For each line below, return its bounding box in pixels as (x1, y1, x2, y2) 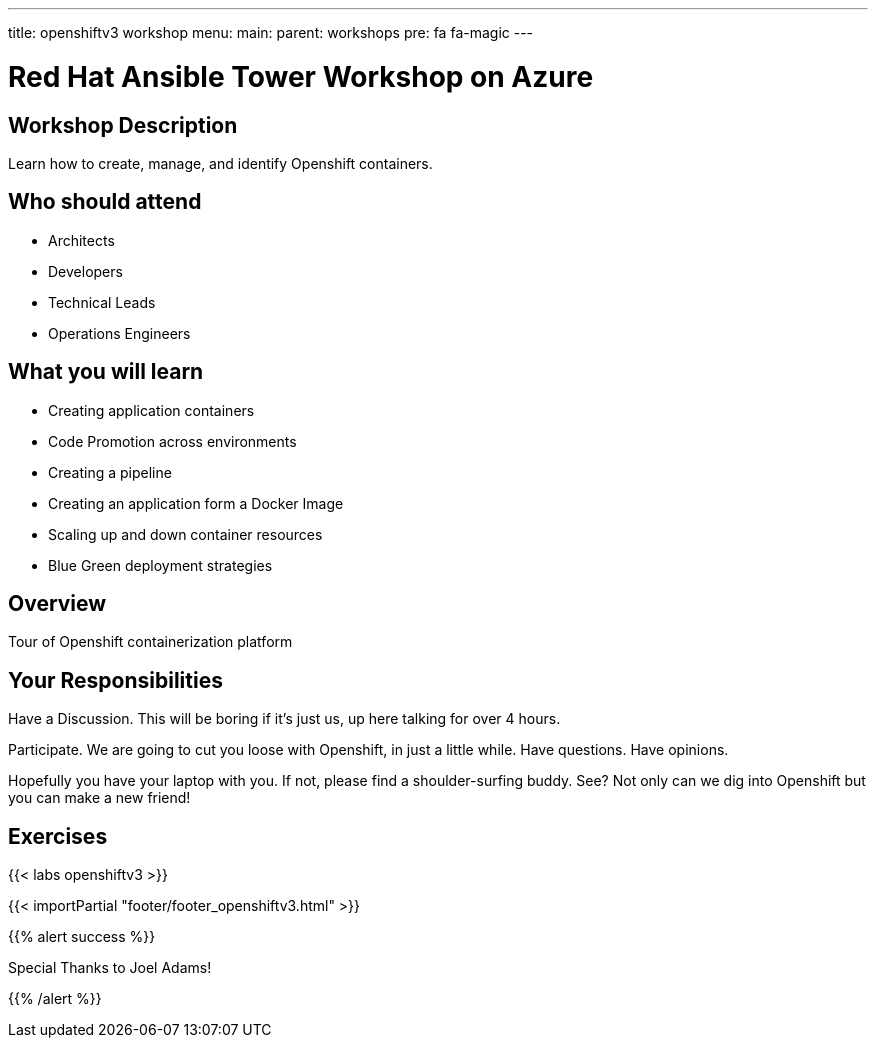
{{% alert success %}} (8, 928, 156, 946)
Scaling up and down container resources (48, 525, 323, 543)
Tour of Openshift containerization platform (8, 633, 293, 651)
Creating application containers (48, 401, 255, 419)
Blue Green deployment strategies (48, 556, 273, 574)
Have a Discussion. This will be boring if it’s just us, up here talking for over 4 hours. (8, 710, 561, 728)
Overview (8, 591, 107, 617)
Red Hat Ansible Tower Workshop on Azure (8, 59, 594, 94)
